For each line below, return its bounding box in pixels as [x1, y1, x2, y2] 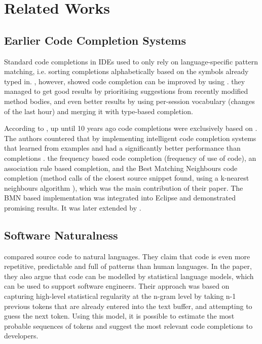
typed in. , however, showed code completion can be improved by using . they [4, 76, 245, 86]
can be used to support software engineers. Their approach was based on [4, 281, 230, 291]
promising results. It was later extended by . [4, 202, 141, 213]
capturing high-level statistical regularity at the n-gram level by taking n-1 [4, 291, 236, 301]
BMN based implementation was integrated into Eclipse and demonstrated [4, 192, 236, 203]
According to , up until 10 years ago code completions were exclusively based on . [4, 123, 257, 133]
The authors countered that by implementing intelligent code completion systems [4, 132, 256, 143]
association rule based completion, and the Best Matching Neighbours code [4, 162, 238, 173]
